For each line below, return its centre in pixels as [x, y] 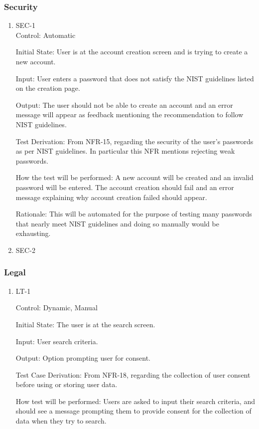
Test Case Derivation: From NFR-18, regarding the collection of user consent [133, 374]
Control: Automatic [46, 35]
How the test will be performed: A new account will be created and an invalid [134, 177]
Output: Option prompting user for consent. [83, 358]
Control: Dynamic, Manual [57, 308]
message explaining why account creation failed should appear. [111, 197]
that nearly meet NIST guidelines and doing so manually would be [117, 223]
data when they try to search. [61, 421]
